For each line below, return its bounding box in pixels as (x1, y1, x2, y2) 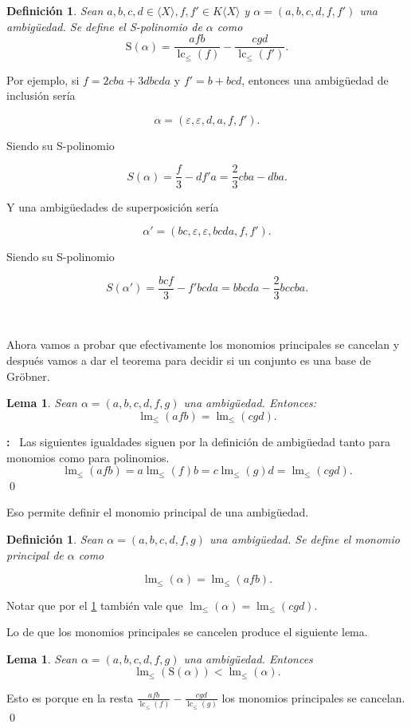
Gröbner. (6, 367, 50, 384)
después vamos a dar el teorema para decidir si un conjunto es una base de (6, 351, 371, 368)
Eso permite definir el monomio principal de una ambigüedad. (6, 504, 309, 520)
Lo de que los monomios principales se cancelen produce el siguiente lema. (6, 623, 368, 640)
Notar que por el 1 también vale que (6, 596, 183, 613)
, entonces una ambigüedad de (241, 71, 389, 88)
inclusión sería (6, 87, 76, 104)
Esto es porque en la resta (6, 689, 134, 706)
